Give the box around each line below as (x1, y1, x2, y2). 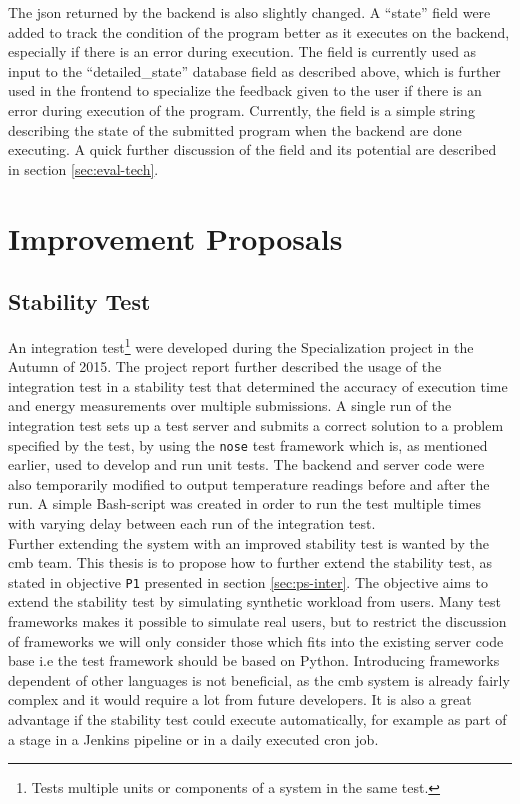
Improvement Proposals (8, 217, 343, 258)
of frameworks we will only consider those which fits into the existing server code (8, 630, 504, 651)
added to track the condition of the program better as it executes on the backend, (8, 21, 510, 42)
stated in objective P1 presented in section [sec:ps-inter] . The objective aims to (8, 571, 488, 592)
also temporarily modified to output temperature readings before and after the (8, 473, 490, 494)
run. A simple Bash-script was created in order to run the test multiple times (8, 493, 481, 514)
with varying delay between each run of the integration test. (8, 512, 376, 533)
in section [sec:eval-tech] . (8, 158, 159, 179)
